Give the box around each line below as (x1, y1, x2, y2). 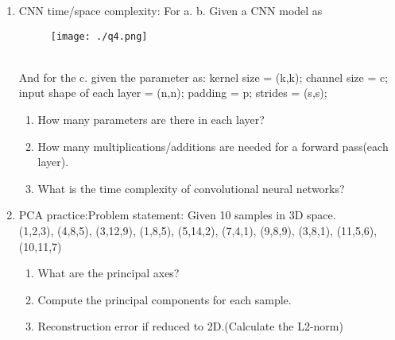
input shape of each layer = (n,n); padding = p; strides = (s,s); (18, 84, 327, 101)
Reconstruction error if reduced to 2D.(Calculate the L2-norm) (37, 318, 343, 334)
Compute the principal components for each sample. (37, 291, 292, 307)
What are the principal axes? (37, 265, 180, 281)
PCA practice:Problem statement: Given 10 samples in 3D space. (18, 207, 336, 223)
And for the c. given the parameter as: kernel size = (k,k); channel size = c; (18, 68, 389, 85)
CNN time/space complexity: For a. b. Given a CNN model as (18, 2, 323, 18)
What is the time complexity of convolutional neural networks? (37, 180, 345, 196)
